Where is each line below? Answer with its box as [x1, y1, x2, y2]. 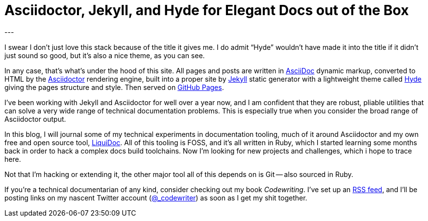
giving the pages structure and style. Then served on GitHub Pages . [4, 83, 224, 91]
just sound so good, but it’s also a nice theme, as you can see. [4, 51, 205, 60]
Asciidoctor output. [4, 114, 66, 123]
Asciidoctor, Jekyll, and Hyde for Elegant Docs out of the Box [4, 2, 409, 19]
